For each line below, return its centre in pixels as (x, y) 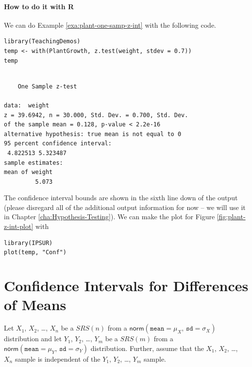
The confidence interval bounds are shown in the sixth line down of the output (121, 198)
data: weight (27, 105)
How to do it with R (39, 6)
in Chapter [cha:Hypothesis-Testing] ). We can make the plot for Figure (109, 217)
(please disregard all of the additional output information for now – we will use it (125, 207)
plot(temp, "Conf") (35, 253)
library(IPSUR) (28, 243)
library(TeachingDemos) (42, 42)
